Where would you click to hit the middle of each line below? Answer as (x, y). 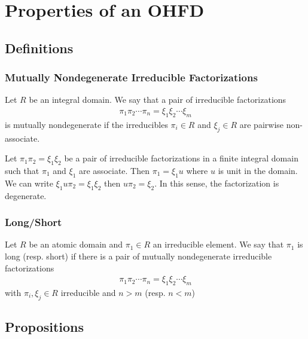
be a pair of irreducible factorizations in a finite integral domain (181, 158)
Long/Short (33, 222)
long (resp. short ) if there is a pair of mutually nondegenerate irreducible (138, 256)
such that (22, 170)
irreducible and (88, 292)
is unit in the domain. (258, 170)
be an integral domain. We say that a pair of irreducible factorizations (158, 100)
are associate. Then (114, 170)
